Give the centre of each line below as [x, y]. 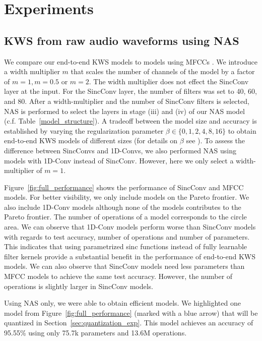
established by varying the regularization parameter [84, 130]
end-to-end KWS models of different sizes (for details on [91, 140]
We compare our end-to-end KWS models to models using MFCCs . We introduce [131, 61]
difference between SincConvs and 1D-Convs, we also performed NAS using [120, 150]
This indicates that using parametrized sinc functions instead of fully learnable [126, 246]
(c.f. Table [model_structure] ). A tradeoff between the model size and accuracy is [130, 121]
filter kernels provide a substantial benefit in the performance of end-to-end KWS [130, 256]
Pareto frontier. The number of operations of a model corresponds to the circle [125, 217]
